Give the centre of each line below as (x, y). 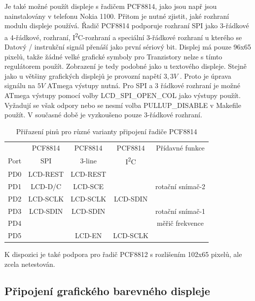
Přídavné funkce (180, 147)
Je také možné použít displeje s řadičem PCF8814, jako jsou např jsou (111, 6)
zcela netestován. (30, 264)
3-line (88, 161)
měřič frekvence (180, 223)
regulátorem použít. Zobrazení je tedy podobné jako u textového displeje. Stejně (126, 66)
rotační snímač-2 (180, 186)
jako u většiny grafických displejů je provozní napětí (83, 75)
